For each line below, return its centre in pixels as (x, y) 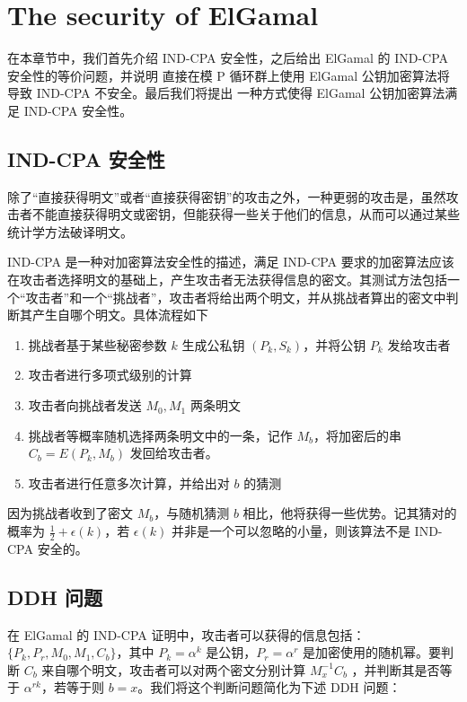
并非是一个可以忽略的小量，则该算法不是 (291, 531)
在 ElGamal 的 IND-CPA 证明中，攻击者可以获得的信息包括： (186, 634)
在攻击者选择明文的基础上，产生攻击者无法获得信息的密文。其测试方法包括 (227, 280)
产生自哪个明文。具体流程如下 (120, 315)
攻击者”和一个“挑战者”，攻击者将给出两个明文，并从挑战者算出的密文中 (236, 297)
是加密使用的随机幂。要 (372, 652)
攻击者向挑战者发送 (85, 405)
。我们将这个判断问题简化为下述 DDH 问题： (269, 687)
